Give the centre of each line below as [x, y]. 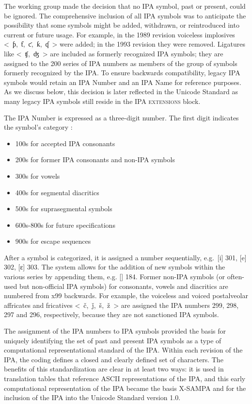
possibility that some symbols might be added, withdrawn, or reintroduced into [122, 25]
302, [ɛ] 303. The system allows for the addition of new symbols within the [115, 267]
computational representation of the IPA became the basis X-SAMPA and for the [125, 388]
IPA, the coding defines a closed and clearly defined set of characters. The [114, 359]
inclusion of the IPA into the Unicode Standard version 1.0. [92, 397]
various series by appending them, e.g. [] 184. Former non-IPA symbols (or [114, 277]
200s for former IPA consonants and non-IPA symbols [95, 160]
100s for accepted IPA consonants [65, 143]
